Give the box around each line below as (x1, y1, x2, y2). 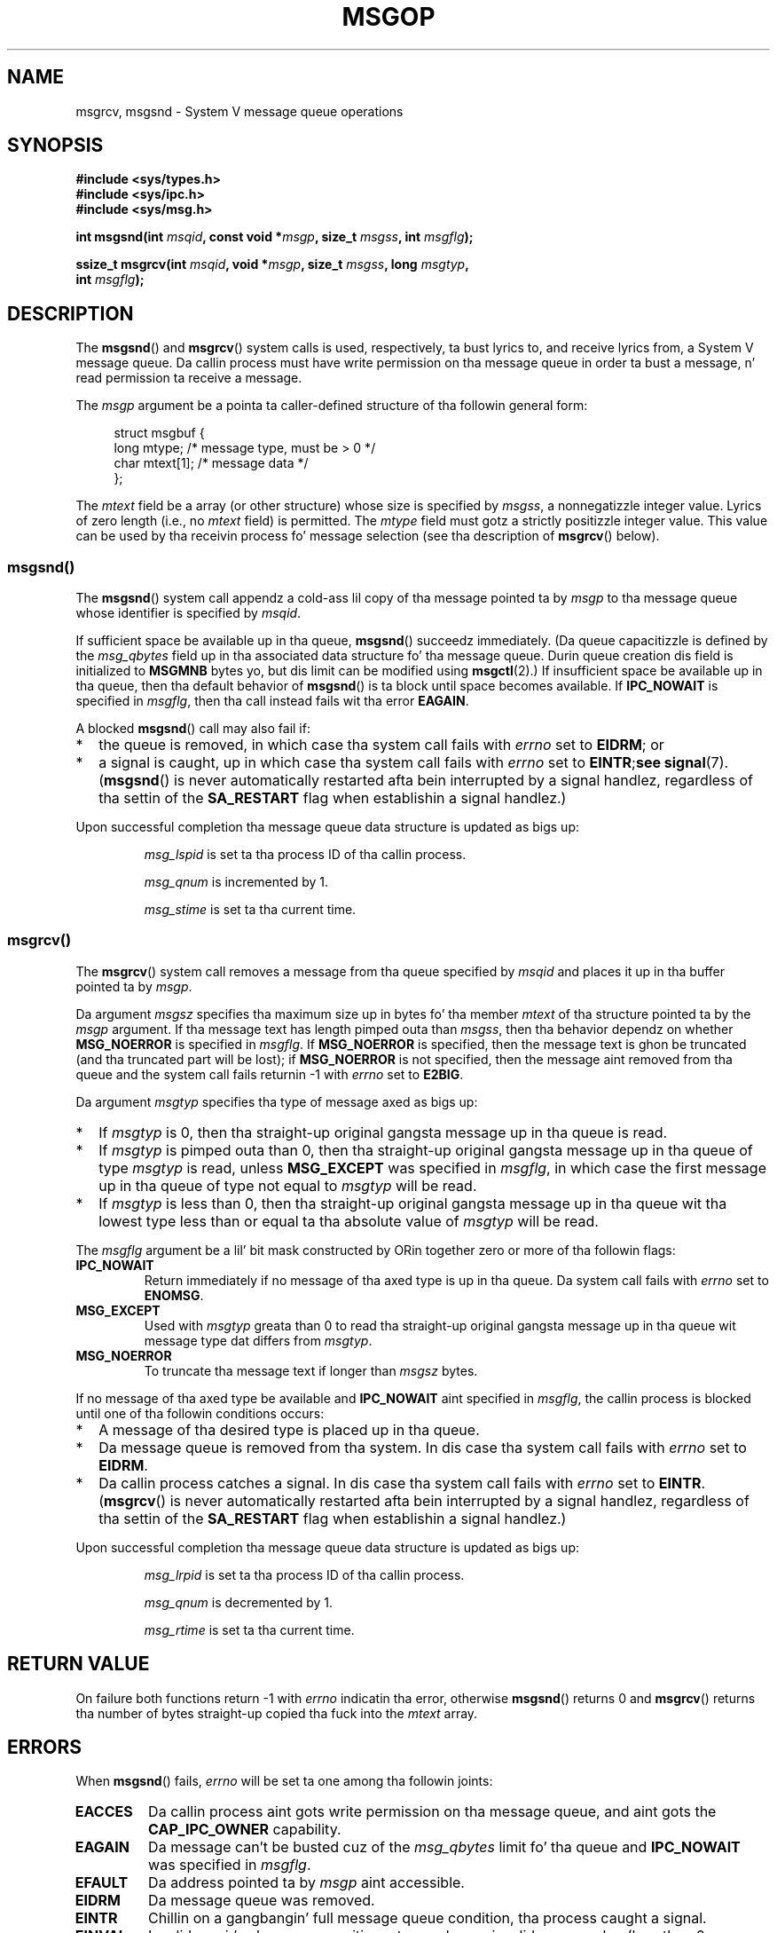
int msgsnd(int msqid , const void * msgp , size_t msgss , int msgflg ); (75, 229, 474, 245)
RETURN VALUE (7, 1653, 150, 1676)
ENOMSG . (144, 1287, 204, 1303)
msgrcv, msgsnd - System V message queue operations (75, 103, 404, 119)
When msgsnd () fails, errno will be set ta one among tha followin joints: (75, 1773, 493, 1789)
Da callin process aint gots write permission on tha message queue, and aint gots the (148, 1803, 717, 1821)
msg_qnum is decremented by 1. (144, 1594, 334, 1610)
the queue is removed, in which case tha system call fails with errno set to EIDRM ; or (98, 736, 664, 754)
